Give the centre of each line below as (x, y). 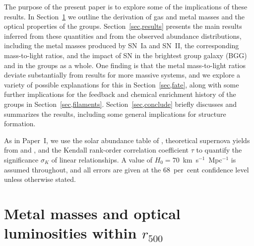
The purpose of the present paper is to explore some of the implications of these (126, 6)
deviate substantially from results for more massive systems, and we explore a (122, 75)
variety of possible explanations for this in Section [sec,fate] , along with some (122, 84)
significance (21, 159)
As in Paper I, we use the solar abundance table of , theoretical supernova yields (127, 140)
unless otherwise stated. (40, 179)
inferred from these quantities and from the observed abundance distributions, (123, 36)
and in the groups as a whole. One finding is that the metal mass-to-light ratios (125, 65)
